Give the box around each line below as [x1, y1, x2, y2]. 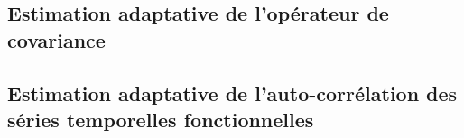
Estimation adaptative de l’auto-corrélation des [7, 78, 458, 106]
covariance [7, 25, 106, 53]
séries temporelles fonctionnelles [7, 105, 314, 133]
